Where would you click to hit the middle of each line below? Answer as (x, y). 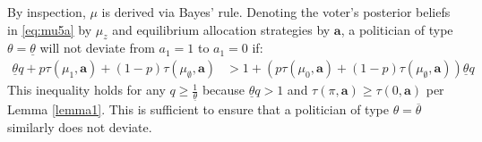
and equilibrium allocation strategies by (221, 29)
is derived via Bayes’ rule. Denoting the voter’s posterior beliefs (276, 12)
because (224, 90)
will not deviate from (97, 48)
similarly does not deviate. (80, 127)
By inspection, (47, 12)
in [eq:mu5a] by (50, 29)
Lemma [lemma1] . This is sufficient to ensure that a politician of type (198, 109)
